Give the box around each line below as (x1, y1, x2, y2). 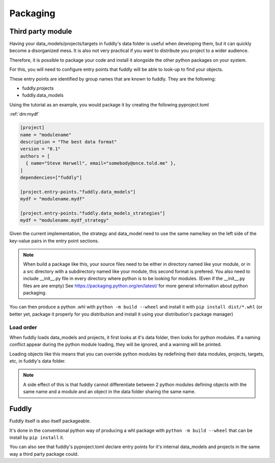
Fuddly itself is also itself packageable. (9, 418, 91, 424)
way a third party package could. (9, 451, 79, 457)
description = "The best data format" (20, 139, 117, 145)
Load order (9, 324, 38, 331)
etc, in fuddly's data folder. (9, 358, 66, 364)
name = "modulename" (20, 132, 71, 138)
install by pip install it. (9, 434, 65, 441)
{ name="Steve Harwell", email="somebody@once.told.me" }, (25, 161, 176, 166)
